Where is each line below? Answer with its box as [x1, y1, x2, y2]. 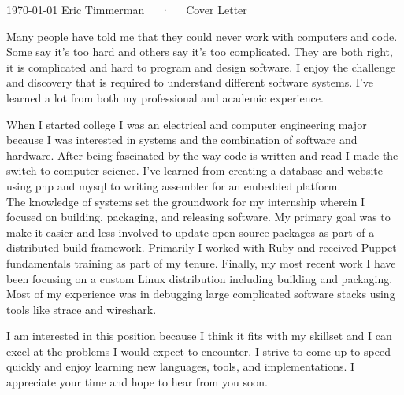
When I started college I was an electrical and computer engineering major [6, 116, 367, 132]
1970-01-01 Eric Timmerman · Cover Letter [6, 2, 247, 17]
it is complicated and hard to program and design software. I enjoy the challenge [6, 58, 396, 75]
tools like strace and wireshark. [6, 301, 157, 317]
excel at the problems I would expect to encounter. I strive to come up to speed [6, 342, 391, 359]
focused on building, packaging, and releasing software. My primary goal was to [6, 209, 391, 225]
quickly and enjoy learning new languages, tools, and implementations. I [6, 358, 355, 375]
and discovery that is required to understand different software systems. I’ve [6, 74, 373, 90]
